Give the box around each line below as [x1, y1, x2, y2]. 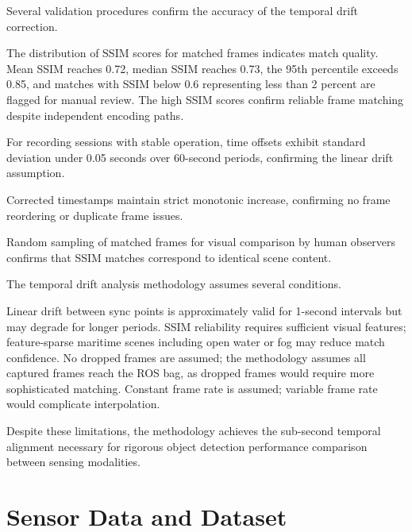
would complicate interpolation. [6, 395, 160, 412]
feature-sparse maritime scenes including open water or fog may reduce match [6, 333, 385, 350]
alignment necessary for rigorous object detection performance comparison [6, 438, 368, 454]
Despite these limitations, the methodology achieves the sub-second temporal [6, 422, 381, 439]
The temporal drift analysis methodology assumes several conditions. [6, 276, 341, 292]
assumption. [6, 164, 65, 181]
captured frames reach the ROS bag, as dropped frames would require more [6, 364, 375, 381]
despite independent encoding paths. [6, 106, 184, 123]
